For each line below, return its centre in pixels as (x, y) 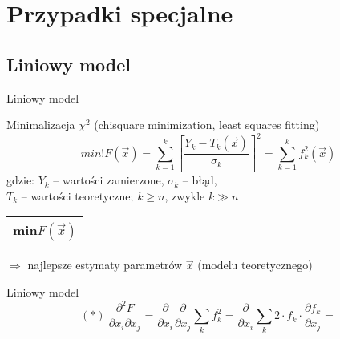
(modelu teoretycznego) (255, 265)
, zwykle (185, 195)
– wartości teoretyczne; (77, 195)
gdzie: (20, 180)
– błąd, (200, 180)
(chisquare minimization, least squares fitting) (207, 125)
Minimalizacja (41, 125)
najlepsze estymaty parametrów (105, 265)
